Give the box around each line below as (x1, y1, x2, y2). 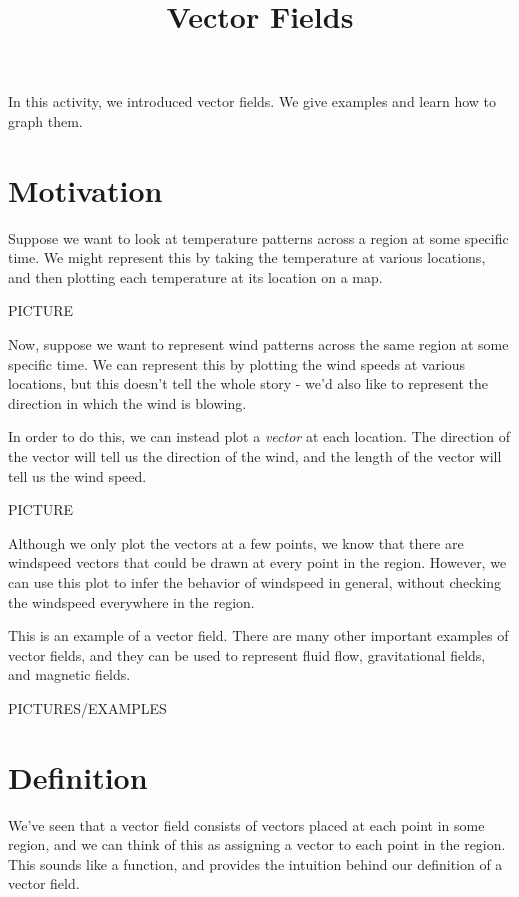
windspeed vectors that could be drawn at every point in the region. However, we (8, 552, 507, 573)
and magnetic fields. (8, 664, 131, 685)
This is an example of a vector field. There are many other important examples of (8, 625, 509, 646)
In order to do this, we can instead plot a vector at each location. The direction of (8, 426, 511, 447)
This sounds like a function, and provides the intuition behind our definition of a (8, 853, 503, 874)
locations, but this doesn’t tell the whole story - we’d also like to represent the (8, 373, 489, 394)
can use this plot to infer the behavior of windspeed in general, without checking (8, 572, 502, 592)
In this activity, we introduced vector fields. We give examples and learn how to (8, 91, 496, 112)
